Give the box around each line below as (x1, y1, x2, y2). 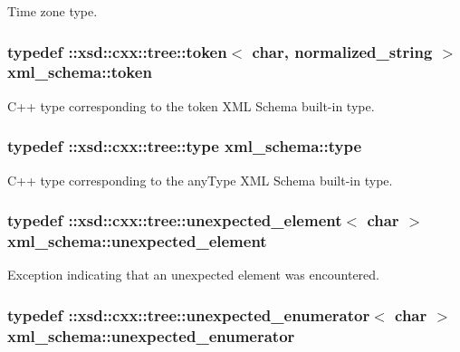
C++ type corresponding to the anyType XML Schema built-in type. (7, 170, 393, 189)
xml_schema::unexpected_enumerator (7, 324, 295, 347)
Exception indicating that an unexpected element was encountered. (7, 265, 379, 284)
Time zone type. (7, 2, 98, 20)
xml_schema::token (7, 61, 152, 83)
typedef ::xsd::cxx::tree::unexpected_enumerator (7, 303, 370, 326)
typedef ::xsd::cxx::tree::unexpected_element (7, 209, 342, 232)
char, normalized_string (252, 40, 433, 62)
